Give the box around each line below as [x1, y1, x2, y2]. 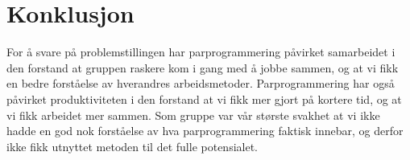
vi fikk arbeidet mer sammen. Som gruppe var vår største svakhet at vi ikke [6, 106, 380, 123]
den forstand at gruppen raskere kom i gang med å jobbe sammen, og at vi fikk [6, 59, 399, 76]
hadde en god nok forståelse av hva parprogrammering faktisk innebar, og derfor [6, 122, 404, 139]
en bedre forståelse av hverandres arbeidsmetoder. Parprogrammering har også [6, 75, 395, 92]
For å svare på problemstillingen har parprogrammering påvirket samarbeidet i [6, 43, 396, 60]
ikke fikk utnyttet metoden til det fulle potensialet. [6, 137, 258, 154]
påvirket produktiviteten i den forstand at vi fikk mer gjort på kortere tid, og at [6, 90, 402, 107]
